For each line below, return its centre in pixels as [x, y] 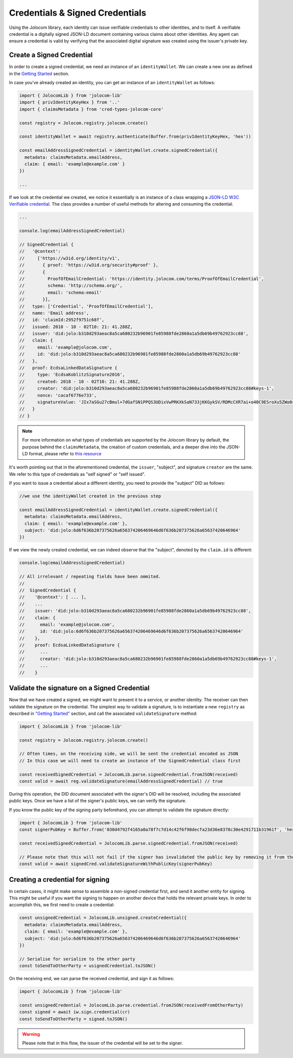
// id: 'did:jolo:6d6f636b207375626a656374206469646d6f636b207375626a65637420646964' [131, 631]
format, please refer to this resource [65, 453]
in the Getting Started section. [39, 73]
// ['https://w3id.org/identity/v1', [70, 258]
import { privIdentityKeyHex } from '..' [70, 102]
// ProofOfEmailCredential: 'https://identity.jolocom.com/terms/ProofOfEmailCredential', [142, 279]
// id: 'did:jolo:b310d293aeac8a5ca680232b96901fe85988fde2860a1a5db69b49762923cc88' [130, 354]
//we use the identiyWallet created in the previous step [90, 496]
